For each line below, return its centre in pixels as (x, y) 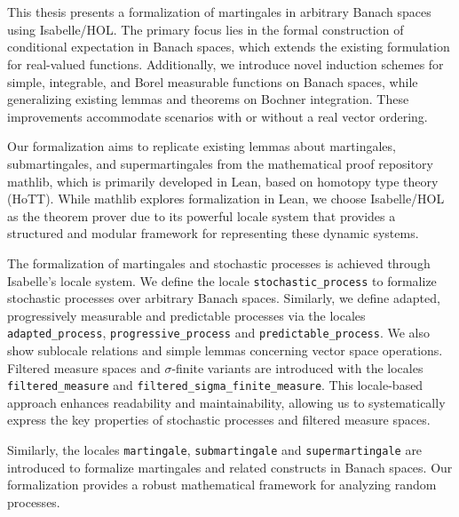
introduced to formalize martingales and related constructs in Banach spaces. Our (230, 467)
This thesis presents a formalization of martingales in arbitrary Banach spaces (219, 12)
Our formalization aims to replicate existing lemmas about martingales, (202, 146)
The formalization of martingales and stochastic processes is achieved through (219, 262)
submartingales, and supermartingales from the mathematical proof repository (220, 163)
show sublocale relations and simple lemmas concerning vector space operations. (225, 350)
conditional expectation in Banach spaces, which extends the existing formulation (229, 47)
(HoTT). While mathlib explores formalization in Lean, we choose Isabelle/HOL (226, 199)
